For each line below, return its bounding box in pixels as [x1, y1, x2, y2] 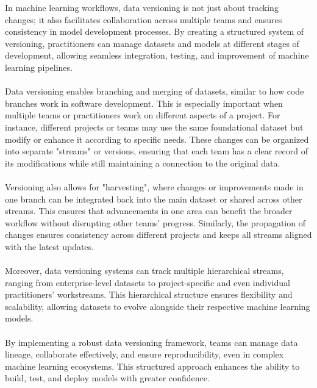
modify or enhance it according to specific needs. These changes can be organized [5, 132, 309, 145]
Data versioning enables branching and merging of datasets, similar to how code [5, 85, 304, 98]
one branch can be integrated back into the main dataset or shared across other [5, 192, 302, 205]
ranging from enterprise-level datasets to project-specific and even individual [5, 276, 290, 289]
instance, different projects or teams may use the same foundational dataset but [5, 120, 304, 133]
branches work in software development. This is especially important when [5, 96, 283, 109]
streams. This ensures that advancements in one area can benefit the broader [5, 204, 293, 217]
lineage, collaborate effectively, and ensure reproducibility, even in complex [5, 348, 284, 361]
